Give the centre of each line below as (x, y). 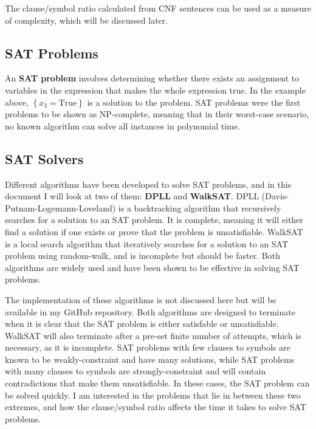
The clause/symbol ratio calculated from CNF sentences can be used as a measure (158, 8)
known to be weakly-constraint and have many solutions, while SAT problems (150, 359)
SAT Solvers (44, 158)
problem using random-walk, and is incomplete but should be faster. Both (143, 256)
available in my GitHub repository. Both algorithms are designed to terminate (150, 311)
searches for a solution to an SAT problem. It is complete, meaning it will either (154, 220)
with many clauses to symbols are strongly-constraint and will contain (136, 371)
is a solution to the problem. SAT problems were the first (194, 102)
